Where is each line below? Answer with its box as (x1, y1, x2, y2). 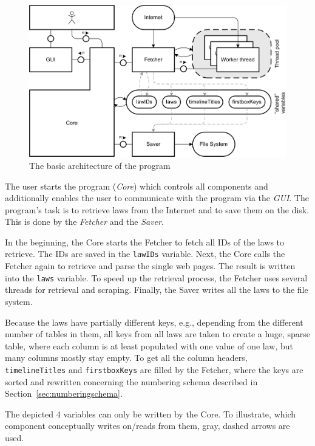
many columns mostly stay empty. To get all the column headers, (5, 351, 248, 364)
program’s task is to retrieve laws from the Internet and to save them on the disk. (5, 203, 310, 216)
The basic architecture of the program (29, 159, 171, 171)
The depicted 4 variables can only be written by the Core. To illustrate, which (5, 407, 296, 420)
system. (5, 295, 33, 307)
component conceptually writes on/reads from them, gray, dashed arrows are (5, 419, 290, 432)
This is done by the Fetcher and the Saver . (5, 215, 164, 228)
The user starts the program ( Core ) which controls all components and (5, 179, 268, 192)
